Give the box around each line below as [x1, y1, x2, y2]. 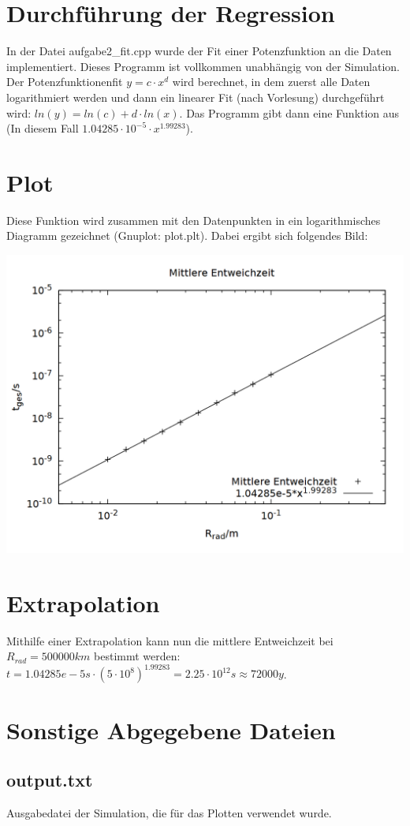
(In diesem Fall [6, 120, 79, 136]
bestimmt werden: [94, 648, 181, 664]
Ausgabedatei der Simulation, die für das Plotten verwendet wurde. [6, 804, 332, 820]
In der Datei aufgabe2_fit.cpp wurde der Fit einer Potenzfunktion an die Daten [6, 43, 392, 59]
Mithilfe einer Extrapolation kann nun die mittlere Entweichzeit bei [6, 632, 334, 648]
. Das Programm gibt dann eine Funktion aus [179, 104, 400, 121]
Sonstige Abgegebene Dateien [6, 713, 336, 746]
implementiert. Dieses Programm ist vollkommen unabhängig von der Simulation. [6, 58, 400, 74]
